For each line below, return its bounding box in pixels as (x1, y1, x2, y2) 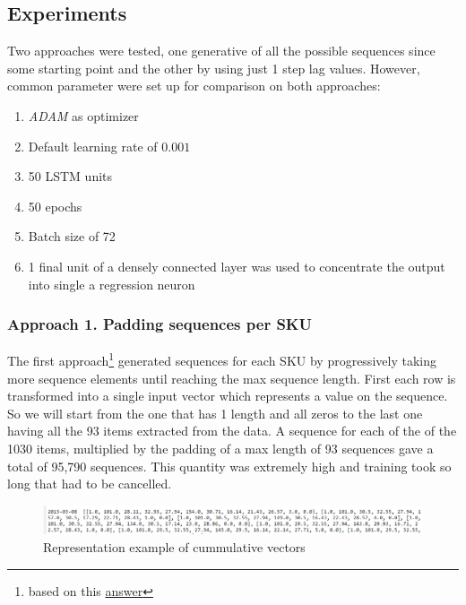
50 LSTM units (28, 167, 113, 186)
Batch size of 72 (28, 227, 116, 246)
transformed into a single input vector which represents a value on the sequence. (7, 386, 448, 405)
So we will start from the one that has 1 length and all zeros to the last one (7, 403, 423, 422)
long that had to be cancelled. (7, 474, 172, 493)
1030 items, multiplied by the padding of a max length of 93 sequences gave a (7, 438, 434, 457)
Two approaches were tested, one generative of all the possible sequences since (7, 41, 436, 60)
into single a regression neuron (28, 274, 195, 293)
